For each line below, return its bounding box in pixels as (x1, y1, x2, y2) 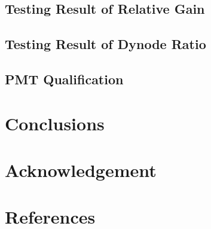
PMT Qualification (5, 69, 124, 88)
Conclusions (5, 111, 105, 135)
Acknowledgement (5, 157, 157, 182)
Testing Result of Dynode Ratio (5, 35, 206, 53)
